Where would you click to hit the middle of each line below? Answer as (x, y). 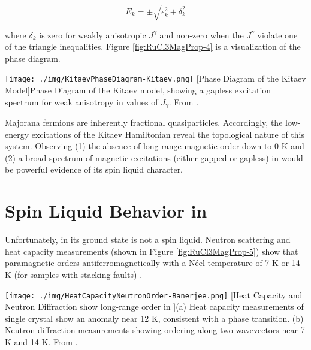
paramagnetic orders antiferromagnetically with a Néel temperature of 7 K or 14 (153, 263)
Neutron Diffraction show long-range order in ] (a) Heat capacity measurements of (154, 307)
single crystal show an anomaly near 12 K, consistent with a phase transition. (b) (154, 318)
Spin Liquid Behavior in (106, 211)
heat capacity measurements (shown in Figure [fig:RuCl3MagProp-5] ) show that (152, 251)
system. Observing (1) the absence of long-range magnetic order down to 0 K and (155, 146)
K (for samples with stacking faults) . (74, 274)
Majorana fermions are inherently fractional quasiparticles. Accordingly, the (144, 123)
